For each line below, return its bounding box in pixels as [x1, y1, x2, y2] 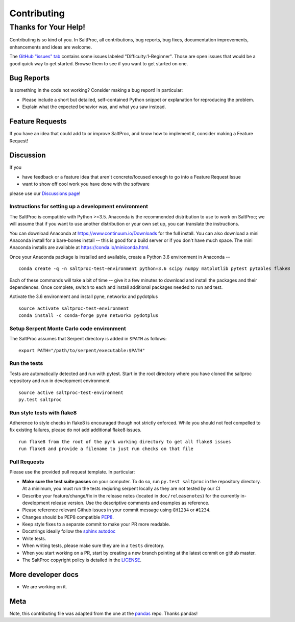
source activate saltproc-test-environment [18, 305, 129, 311]
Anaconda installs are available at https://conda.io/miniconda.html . [9, 244, 150, 251]
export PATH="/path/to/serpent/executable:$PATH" [18, 347, 145, 353]
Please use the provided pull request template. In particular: [9, 469, 135, 475]
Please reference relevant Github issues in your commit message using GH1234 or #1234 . [22, 507, 211, 513]
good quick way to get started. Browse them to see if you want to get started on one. [9, 60, 188, 66]
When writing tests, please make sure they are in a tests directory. [22, 542, 165, 549]
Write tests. [22, 535, 46, 541]
